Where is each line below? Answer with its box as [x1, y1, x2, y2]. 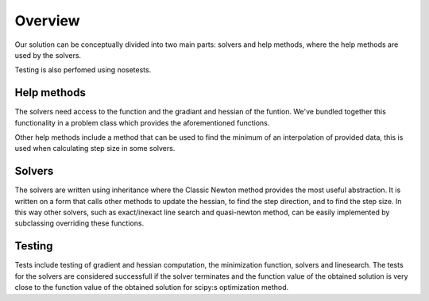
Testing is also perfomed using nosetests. [14, 65, 152, 75]
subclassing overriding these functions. [14, 218, 145, 228]
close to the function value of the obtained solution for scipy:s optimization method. [14, 283, 289, 292]
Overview [14, 12, 80, 29]
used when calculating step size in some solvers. [14, 144, 176, 153]
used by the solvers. [14, 50, 82, 60]
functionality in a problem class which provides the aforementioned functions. [14, 118, 270, 127]
